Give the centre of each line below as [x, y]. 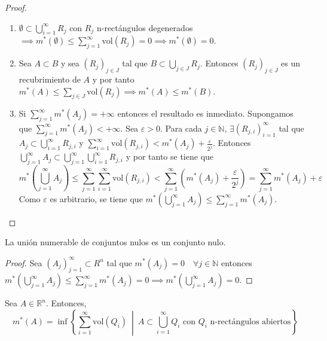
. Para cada [181, 128]
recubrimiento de [50, 79]
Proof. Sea [24, 262]
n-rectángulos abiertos [250, 322]
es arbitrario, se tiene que [96, 198]
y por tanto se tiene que [170, 156]
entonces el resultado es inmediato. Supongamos [205, 113]
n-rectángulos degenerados [145, 27]
